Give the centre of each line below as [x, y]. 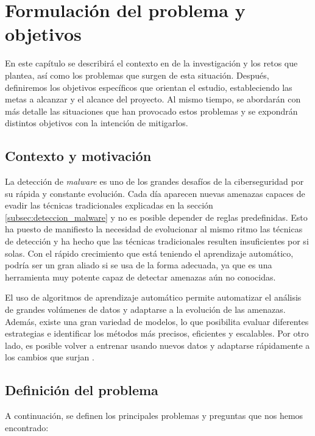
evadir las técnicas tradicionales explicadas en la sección [109, 205]
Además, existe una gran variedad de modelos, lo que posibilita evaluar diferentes [157, 321]
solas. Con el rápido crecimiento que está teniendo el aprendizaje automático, [149, 253]
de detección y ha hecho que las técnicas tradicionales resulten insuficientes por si [157, 241]
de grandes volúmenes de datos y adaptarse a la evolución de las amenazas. [145, 309]
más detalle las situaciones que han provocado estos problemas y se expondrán [151, 111]
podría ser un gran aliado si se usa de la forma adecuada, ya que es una [139, 265]
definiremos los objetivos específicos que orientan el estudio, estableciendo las [149, 87]
